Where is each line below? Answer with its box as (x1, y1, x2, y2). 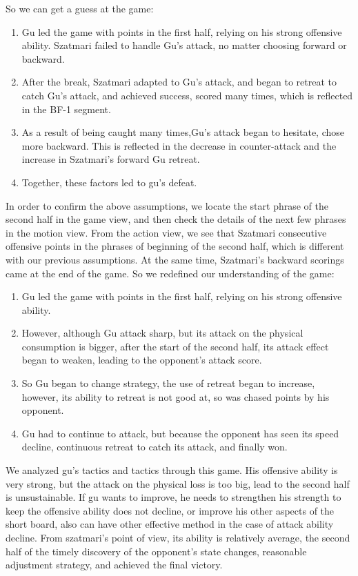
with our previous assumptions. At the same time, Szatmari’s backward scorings (6, 252, 344, 266)
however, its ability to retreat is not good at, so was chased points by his (21, 389, 330, 404)
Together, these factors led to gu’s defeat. (21, 175, 197, 189)
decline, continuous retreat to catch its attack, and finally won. (21, 439, 288, 454)
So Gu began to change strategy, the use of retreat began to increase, (21, 376, 315, 390)
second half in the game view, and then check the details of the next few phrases (6, 212, 346, 226)
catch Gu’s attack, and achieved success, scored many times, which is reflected (21, 88, 353, 102)
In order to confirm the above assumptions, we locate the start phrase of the (6, 198, 328, 212)
